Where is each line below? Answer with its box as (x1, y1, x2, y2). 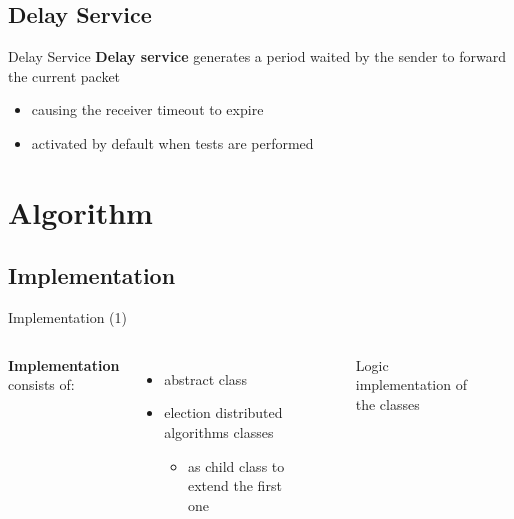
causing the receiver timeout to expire (31, 99, 264, 120)
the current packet (8, 65, 121, 86)
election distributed (164, 402, 283, 423)
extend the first (188, 475, 282, 496)
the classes (355, 393, 420, 414)
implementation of (355, 374, 467, 395)
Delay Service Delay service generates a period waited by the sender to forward (8, 46, 506, 67)
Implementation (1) (8, 307, 127, 328)
